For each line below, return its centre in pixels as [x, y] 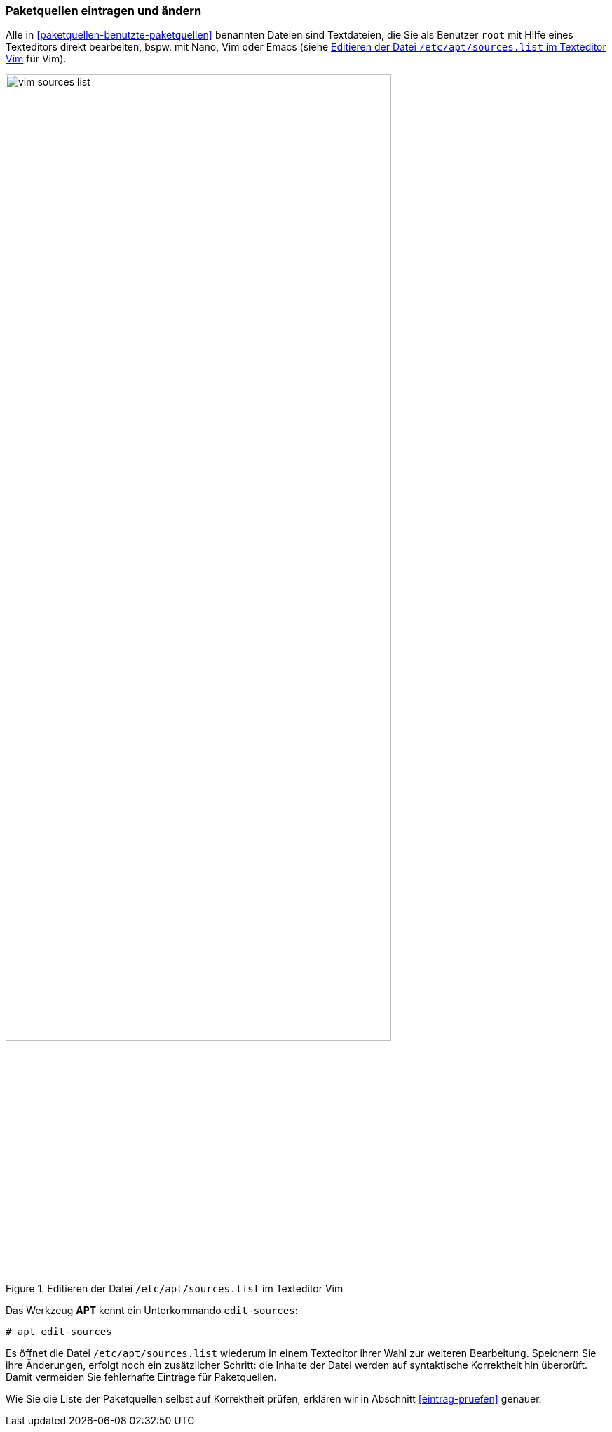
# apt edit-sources [59, 1331]
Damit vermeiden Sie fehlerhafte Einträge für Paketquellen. [141, 1377]
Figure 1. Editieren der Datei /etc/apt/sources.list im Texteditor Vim [175, 1288]
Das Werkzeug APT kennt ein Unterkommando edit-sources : [152, 1310]
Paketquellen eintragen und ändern [104, 11]
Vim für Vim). [36, 59]
